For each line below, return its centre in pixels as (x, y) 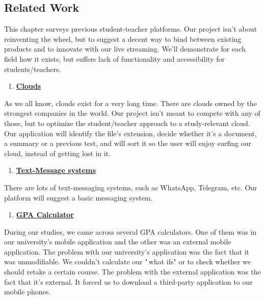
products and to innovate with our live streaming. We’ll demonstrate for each (125, 49)
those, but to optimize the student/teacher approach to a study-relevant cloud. (127, 123)
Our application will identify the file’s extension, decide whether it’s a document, (130, 133)
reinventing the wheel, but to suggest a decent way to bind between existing (123, 39)
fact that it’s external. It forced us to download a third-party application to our (128, 281)
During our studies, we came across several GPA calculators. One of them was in (130, 231)
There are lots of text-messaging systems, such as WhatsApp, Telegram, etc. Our (131, 187)
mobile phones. (28, 292)
